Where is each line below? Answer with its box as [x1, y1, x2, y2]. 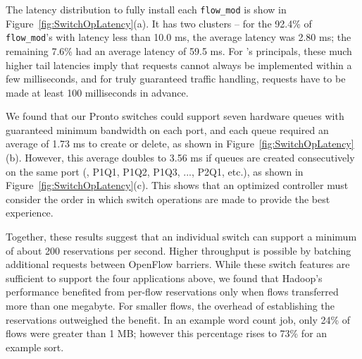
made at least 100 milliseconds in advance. [6, 85, 189, 99]
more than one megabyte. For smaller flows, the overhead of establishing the [6, 298, 335, 312]
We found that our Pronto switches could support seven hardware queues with [6, 109, 344, 123]
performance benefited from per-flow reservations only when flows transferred [6, 284, 339, 299]
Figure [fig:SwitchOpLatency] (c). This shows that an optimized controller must [6, 178, 349, 193]
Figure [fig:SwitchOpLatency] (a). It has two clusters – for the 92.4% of [6, 16, 312, 30]
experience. [6, 205, 54, 220]
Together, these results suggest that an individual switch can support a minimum [6, 229, 357, 244]
